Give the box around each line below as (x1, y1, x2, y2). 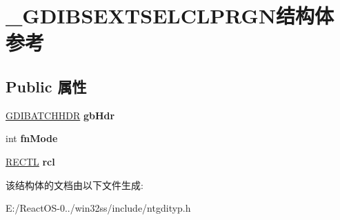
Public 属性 (6, 75, 87, 97)
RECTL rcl (6, 154, 55, 168)
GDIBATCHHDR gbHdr (6, 108, 115, 122)
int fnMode (6, 131, 58, 146)
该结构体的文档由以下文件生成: (6, 177, 143, 192)
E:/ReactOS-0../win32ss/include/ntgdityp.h (6, 201, 191, 215)
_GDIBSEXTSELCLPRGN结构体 (6, 1, 334, 30)
